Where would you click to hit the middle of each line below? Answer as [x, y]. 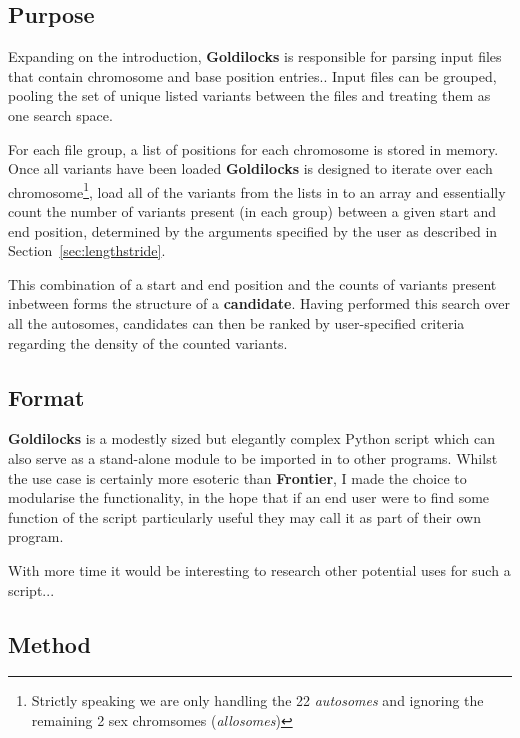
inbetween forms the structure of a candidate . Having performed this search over [259, 303]
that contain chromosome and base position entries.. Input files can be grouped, [252, 75]
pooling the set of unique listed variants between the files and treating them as [249, 95]
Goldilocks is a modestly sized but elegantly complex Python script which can [252, 438]
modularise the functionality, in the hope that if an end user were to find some [249, 497]
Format [46, 396]
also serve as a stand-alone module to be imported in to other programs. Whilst [253, 457]
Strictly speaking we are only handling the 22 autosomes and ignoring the [257, 700]
